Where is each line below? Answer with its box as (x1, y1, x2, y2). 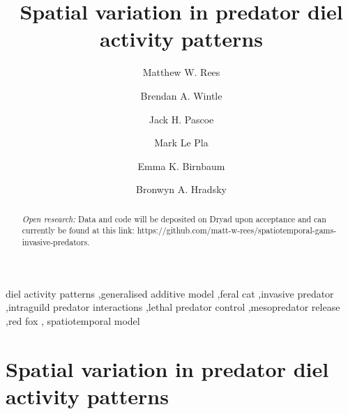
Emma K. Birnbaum (137, 158, 225, 173)
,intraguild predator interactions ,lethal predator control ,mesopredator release (6, 300, 340, 314)
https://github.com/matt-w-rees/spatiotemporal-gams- (137, 224, 337, 236)
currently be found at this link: (22, 224, 135, 236)
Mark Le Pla (154, 135, 209, 150)
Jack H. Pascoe (149, 112, 214, 126)
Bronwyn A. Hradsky (136, 182, 227, 197)
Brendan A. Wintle (140, 88, 222, 102)
